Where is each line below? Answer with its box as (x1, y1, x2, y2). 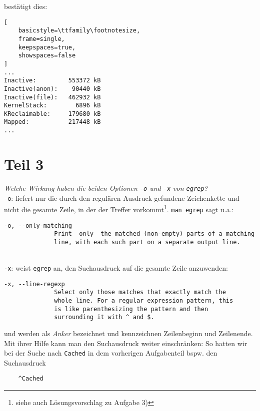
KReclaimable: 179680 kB (4, 110, 101, 117)
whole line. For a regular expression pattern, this (54, 297, 233, 305)
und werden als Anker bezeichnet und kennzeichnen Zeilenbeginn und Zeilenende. (4, 328, 253, 339)
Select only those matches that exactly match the (54, 289, 226, 296)
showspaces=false (18, 52, 76, 59)
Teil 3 (4, 153, 44, 174)
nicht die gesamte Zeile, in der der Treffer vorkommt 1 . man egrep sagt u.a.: (4, 203, 234, 214)
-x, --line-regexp (4, 280, 65, 288)
